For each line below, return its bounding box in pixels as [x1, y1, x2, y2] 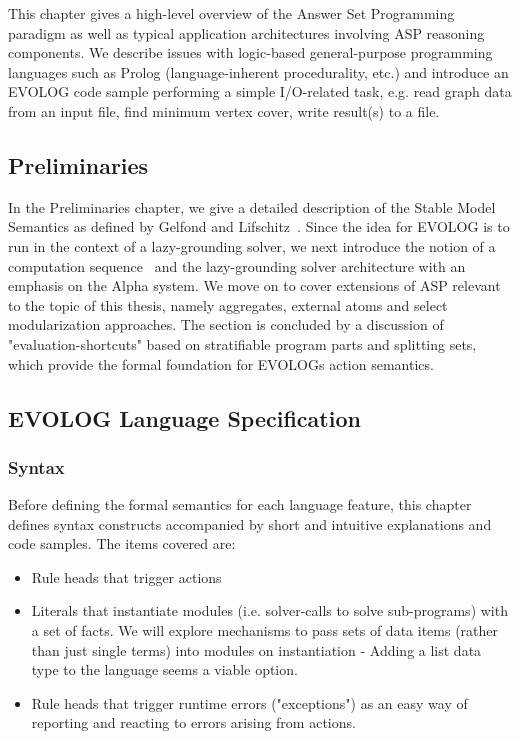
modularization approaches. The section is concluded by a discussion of [8, 314, 444, 335]
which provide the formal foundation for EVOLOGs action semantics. [8, 353, 434, 374]
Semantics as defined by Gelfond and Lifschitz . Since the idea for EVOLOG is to [8, 216, 510, 237]
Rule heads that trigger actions [31, 566, 222, 587]
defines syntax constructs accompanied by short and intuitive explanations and [8, 513, 492, 534]
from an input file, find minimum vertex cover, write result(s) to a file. [8, 100, 440, 121]
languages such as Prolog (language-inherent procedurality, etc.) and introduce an [8, 61, 509, 82]
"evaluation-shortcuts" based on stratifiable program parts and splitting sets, [8, 333, 477, 354]
